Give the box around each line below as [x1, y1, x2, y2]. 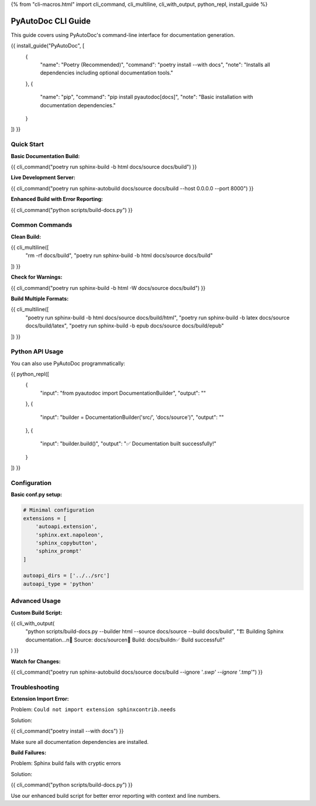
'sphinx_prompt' [35, 548, 82, 555]
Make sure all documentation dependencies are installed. [11, 738, 149, 745]
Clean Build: [11, 233, 41, 240]
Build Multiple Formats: [11, 295, 69, 302]
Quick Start [11, 141, 44, 149]
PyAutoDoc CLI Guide [11, 16, 91, 26]
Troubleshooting [11, 683, 60, 691]
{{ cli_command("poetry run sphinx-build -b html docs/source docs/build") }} [11, 163, 197, 170]
